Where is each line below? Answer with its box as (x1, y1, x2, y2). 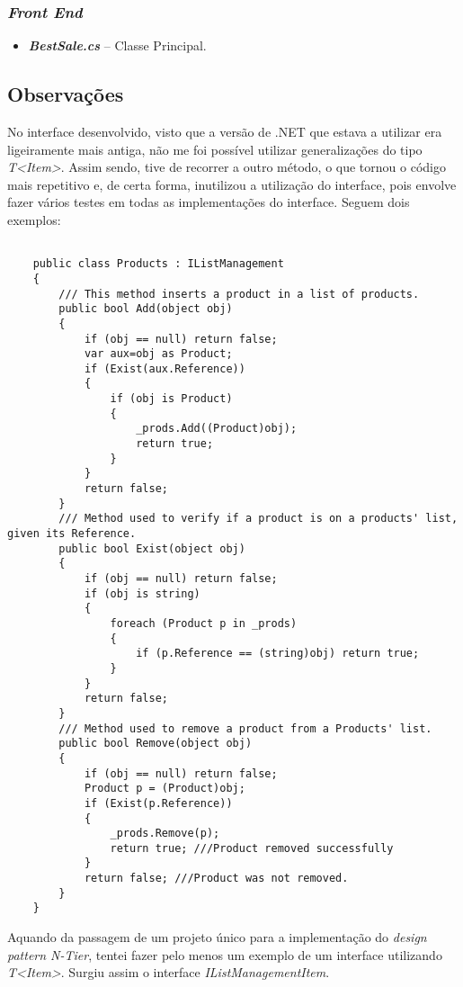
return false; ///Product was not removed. (84, 872, 349, 885)
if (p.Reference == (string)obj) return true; (136, 647, 420, 660)
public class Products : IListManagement (32, 257, 284, 271)
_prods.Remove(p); (110, 827, 220, 840)
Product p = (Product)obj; (84, 782, 245, 795)
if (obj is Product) (110, 392, 233, 406)
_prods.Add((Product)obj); (136, 422, 298, 435)
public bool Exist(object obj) (58, 542, 245, 555)
